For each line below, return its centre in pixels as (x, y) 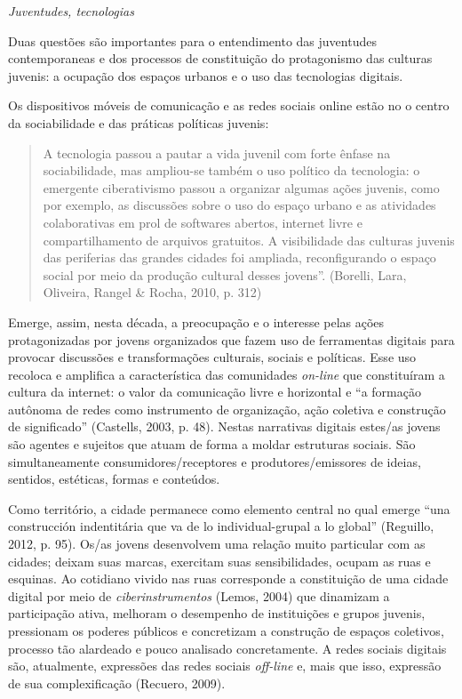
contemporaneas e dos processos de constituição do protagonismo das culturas (220, 58)
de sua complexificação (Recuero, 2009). (117, 683)
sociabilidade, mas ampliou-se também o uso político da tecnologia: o (231, 170)
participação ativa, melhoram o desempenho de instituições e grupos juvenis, (217, 613)
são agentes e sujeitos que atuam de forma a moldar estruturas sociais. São (212, 444)
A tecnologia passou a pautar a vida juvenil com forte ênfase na (217, 153)
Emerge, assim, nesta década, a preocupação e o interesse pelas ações (196, 321)
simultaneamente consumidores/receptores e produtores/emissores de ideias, (215, 461)
